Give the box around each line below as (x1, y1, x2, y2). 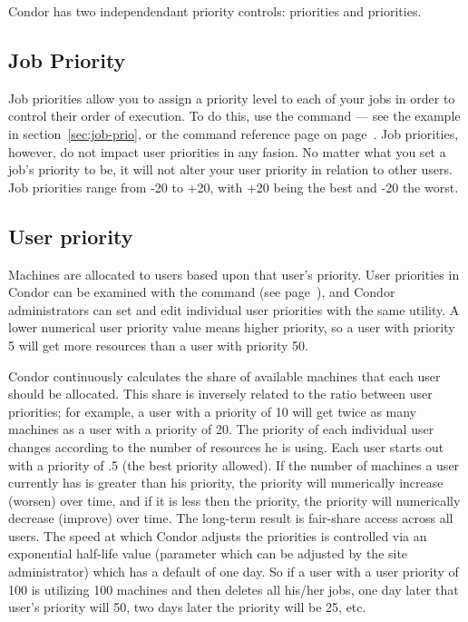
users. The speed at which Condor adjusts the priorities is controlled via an (8, 526, 427, 545)
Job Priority (8, 45, 126, 74)
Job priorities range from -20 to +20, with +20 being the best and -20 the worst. (8, 177, 459, 196)
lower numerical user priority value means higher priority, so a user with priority (8, 318, 455, 337)
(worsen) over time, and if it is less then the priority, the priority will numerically (8, 490, 461, 509)
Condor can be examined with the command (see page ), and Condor (8, 282, 395, 301)
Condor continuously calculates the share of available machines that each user (8, 366, 441, 385)
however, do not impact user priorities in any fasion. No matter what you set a (8, 142, 446, 161)
